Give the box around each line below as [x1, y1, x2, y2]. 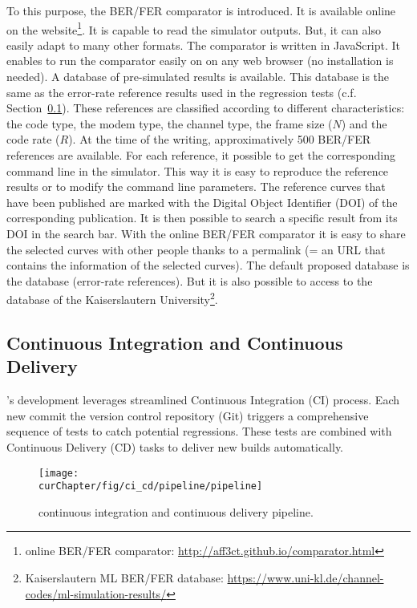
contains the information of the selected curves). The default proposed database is [6, 257, 410, 274]
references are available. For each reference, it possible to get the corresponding [6, 147, 395, 163]
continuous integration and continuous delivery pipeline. [38, 503, 314, 520]
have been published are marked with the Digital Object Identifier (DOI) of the [6, 193, 398, 210]
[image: [38, 467, 79, 479]
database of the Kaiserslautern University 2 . [6, 289, 218, 307]
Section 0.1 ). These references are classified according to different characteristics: [6, 99, 405, 116]
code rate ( [6, 131, 60, 148]
